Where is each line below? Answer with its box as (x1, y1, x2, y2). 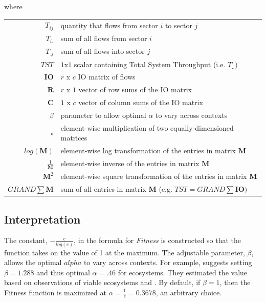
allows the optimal (4, 257, 62, 268)
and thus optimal (36, 267, 90, 277)
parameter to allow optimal (60, 109, 146, 120)
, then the (219, 277, 251, 288)
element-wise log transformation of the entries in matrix (60, 145, 236, 156)
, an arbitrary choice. (156, 287, 222, 297)
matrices (60, 132, 87, 143)
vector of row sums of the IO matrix (78, 84, 192, 95)
